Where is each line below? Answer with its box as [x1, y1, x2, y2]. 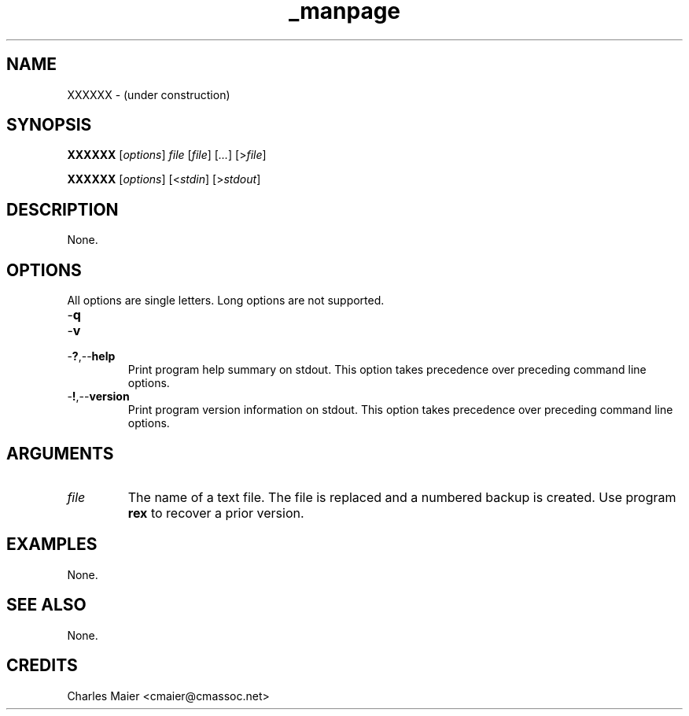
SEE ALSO [6, 595, 87, 615]
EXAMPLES [6, 534, 98, 555]
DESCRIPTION [6, 199, 119, 220]
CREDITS [6, 655, 78, 676]
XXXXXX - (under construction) [67, 87, 230, 101]
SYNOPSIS [6, 115, 92, 135]
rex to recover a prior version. [127, 504, 304, 521]
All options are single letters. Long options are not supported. [67, 293, 385, 308]
